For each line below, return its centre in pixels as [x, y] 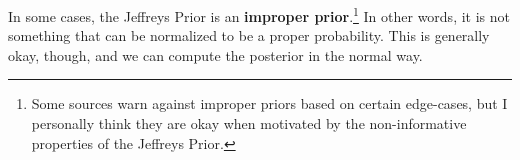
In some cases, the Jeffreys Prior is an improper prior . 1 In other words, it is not [259, 14]
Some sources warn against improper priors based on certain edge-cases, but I [269, 103]
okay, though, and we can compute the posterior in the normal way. [215, 54]
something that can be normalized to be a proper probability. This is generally [249, 35]
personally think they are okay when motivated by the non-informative [249, 123]
